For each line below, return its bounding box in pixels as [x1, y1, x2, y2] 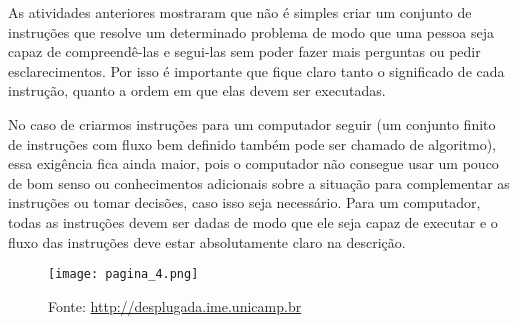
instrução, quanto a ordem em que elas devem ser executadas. [8, 80, 386, 101]
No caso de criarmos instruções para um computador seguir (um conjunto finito [8, 113, 496, 134]
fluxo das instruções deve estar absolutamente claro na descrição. [8, 231, 406, 252]
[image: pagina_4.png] [48, 267, 199, 282]
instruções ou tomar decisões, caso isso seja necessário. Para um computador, [8, 192, 481, 213]
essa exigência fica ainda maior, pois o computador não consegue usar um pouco [8, 153, 499, 174]
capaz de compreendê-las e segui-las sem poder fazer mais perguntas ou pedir [8, 41, 481, 62]
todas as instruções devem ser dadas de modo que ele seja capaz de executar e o [8, 211, 498, 232]
